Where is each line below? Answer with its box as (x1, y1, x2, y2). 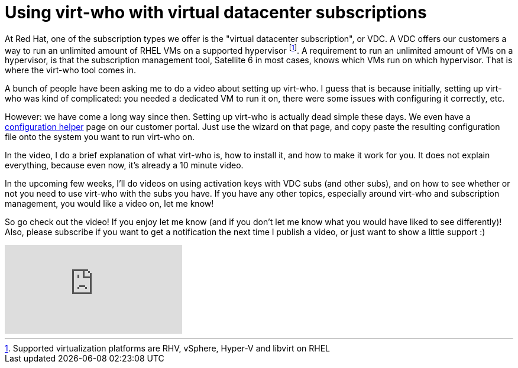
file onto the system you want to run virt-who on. (5, 132, 195, 142)
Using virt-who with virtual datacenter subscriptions (5, 2, 427, 22)
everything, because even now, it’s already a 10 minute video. (5, 160, 244, 171)
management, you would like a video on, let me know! (5, 198, 214, 209)
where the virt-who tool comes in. (5, 65, 136, 76)
